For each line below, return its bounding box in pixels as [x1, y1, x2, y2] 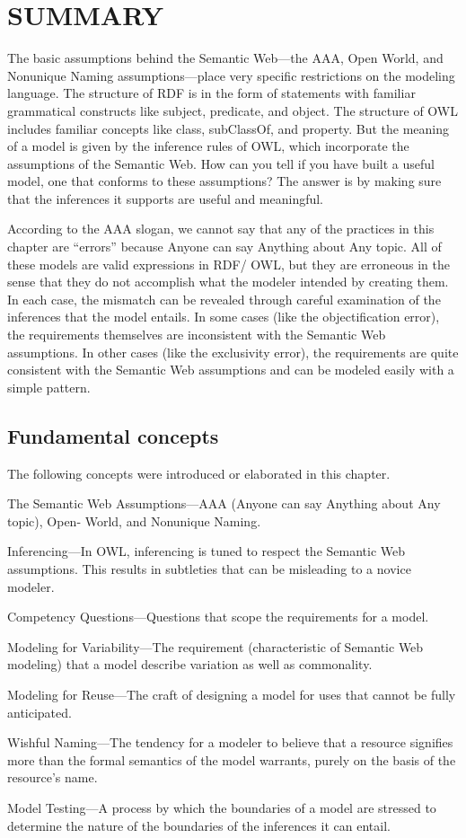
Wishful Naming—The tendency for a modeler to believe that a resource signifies [7, 733, 453, 752]
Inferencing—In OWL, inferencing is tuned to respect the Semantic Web [7, 542, 406, 560]
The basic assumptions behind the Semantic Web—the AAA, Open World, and [7, 49, 444, 67]
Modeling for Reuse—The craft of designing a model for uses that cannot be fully [7, 684, 456, 703]
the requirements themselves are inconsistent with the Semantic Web [7, 325, 386, 344]
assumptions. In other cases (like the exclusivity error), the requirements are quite [7, 342, 459, 361]
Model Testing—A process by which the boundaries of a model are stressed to [7, 798, 436, 816]
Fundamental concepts [7, 421, 219, 449]
